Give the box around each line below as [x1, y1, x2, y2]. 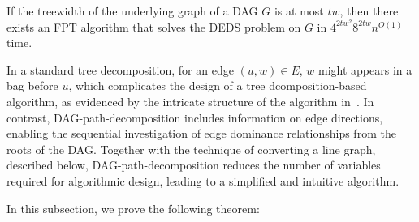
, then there [339, 2, 399, 19]
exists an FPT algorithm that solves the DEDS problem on [6, 18, 301, 35]
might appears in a [318, 61, 413, 78]
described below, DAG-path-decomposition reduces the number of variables [6, 156, 381, 173]
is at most [274, 2, 324, 19]
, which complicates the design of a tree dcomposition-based [68, 77, 367, 94]
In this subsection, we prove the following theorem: [6, 199, 260, 216]
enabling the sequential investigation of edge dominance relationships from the [6, 125, 396, 142]
